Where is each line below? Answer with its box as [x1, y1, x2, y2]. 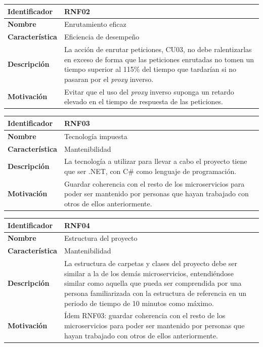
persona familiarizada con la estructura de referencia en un [64, 287, 246, 298]
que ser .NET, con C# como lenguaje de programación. [64, 165, 237, 176]
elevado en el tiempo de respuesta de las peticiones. [64, 96, 224, 107]
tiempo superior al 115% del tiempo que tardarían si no [64, 64, 237, 74]
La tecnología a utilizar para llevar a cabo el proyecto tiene [64, 156, 247, 166]
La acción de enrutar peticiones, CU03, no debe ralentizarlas [64, 44, 252, 55]
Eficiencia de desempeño [64, 31, 140, 42]
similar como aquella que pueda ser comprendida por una [64, 278, 242, 288]
